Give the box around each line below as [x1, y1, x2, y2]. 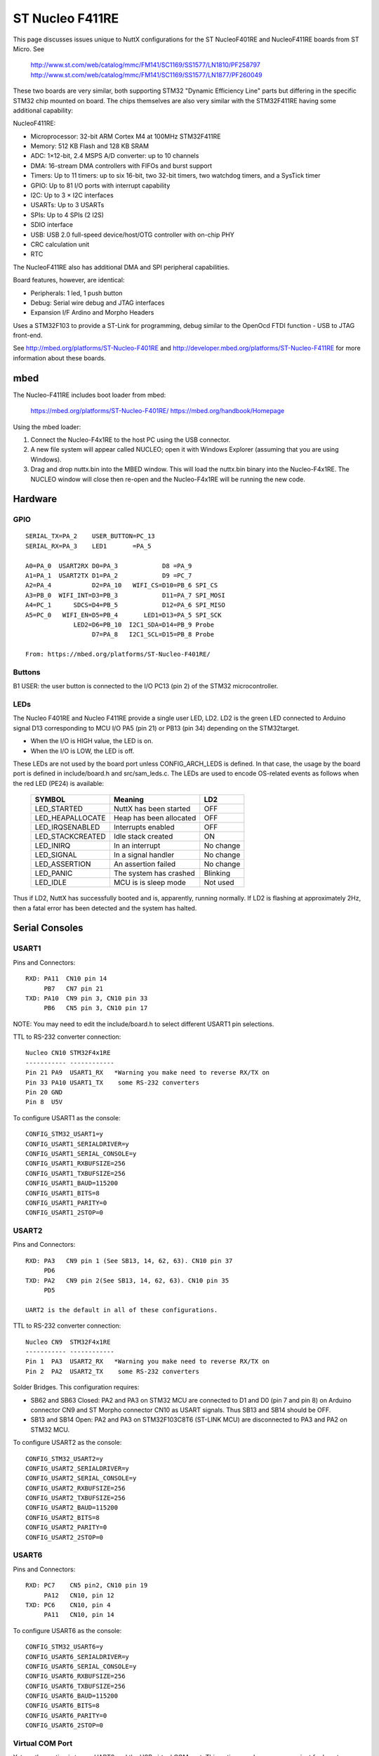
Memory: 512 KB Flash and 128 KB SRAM [30, 142, 149, 150]
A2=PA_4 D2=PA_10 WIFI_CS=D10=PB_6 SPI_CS [25, 582, 218, 589]
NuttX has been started [113, 804, 191, 814]
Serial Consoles [13, 922, 84, 934]
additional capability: [13, 106, 74, 114]
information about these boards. [13, 353, 107, 362]
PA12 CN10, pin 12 [44, 1591, 115, 1599]
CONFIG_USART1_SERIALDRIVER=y [25, 1140, 130, 1148]
